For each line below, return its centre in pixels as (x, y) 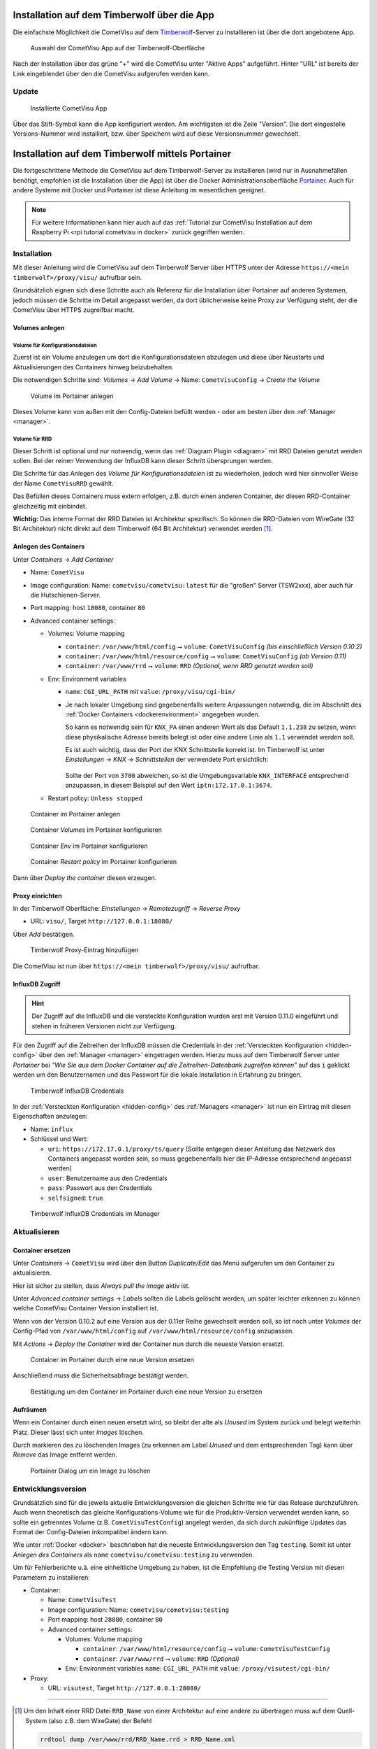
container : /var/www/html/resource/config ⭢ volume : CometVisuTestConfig (207, 1649)
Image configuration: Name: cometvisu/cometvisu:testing (139, 1610)
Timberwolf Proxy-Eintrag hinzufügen (84, 950)
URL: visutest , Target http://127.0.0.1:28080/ (125, 1688)
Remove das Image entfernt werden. (65, 1454)
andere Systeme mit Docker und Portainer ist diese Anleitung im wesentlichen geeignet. (139, 190)
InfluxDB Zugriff (37, 984)
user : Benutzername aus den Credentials (108, 1178)
